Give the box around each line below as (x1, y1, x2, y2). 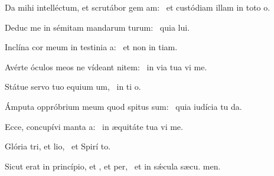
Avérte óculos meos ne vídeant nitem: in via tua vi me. (5, 60, 207, 73)
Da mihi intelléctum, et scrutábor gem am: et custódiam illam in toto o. (5, 1, 270, 13)
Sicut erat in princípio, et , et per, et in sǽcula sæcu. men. (5, 159, 221, 172)
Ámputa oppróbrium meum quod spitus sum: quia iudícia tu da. (5, 100, 242, 112)
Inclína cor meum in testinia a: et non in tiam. (5, 41, 178, 53)
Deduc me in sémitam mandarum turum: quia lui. (5, 21, 190, 33)
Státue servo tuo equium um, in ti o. (5, 80, 141, 93)
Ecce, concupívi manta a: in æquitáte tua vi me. (5, 120, 183, 132)
